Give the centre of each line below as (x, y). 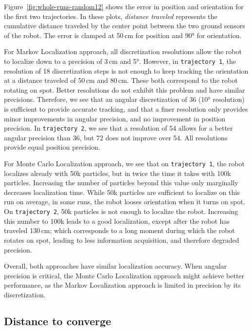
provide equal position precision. (52, 147)
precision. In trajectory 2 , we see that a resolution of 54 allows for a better (118, 128)
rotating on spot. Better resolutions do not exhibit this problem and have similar (125, 89)
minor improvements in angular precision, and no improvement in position (115, 118)
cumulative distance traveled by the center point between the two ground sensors (125, 26)
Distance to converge (58, 321)
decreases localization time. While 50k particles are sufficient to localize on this (122, 192)
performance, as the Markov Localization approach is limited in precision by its (122, 285)
